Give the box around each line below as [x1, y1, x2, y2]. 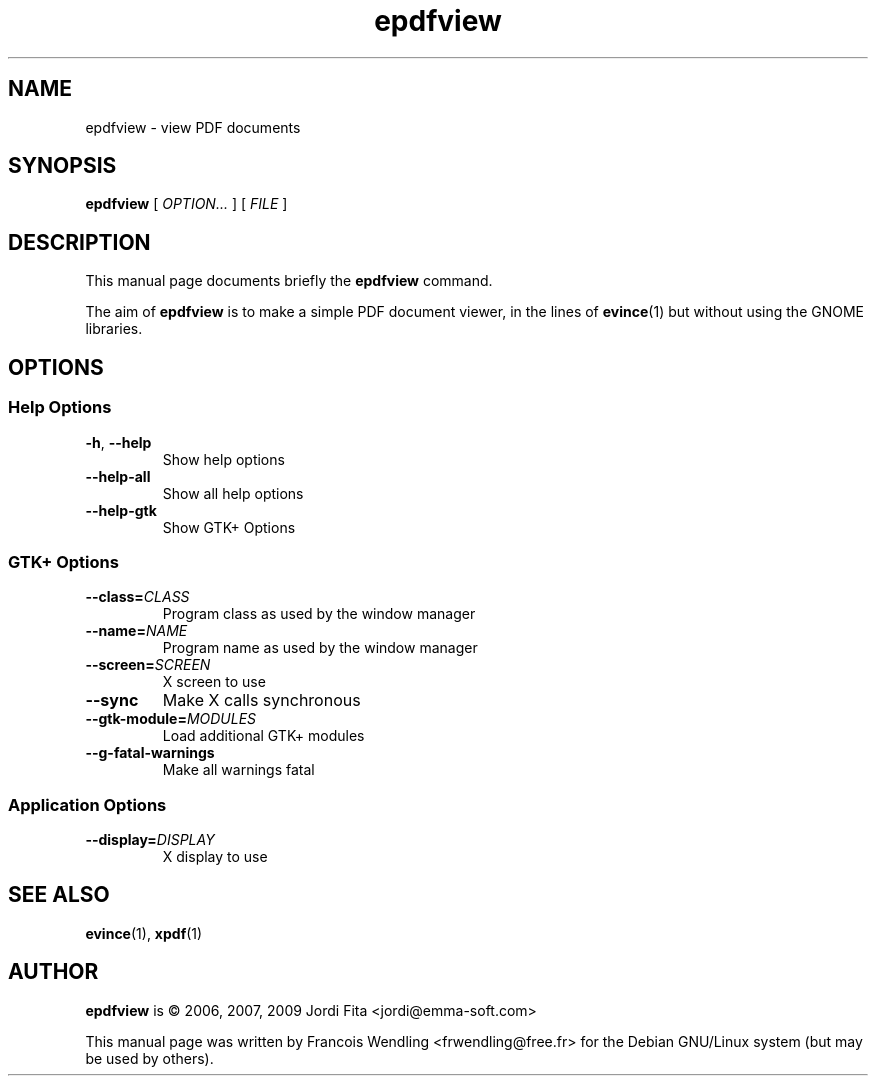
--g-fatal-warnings [85, 744, 215, 762]
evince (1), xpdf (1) [85, 924, 203, 942]
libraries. [85, 320, 143, 338]
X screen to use [162, 673, 266, 691]
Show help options [162, 450, 285, 468]
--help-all [85, 467, 151, 485]
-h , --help [85, 433, 152, 451]
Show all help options [162, 484, 304, 502]
